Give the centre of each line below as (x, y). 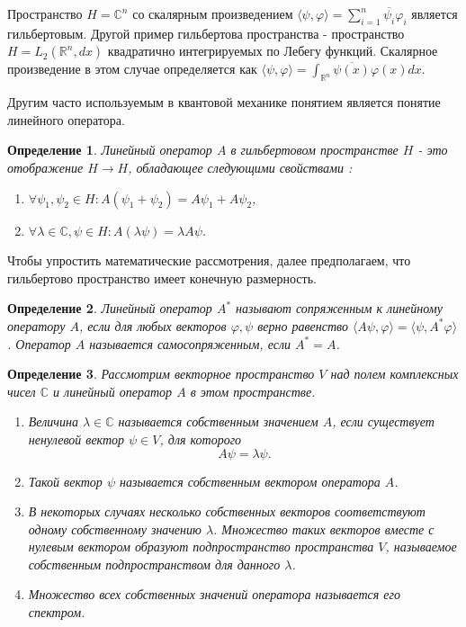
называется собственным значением (218, 421)
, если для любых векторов (152, 325)
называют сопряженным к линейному (339, 308)
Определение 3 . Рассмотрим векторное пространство (161, 374)
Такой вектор (65, 481)
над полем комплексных (394, 374)
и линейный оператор (113, 391)
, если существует (383, 421)
